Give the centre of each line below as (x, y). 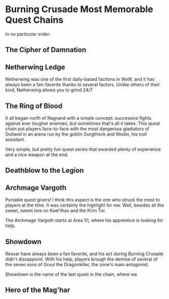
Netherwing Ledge (35, 67)
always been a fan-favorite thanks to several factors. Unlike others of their (83, 85)
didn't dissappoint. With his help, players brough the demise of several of (81, 259)
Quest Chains (34, 20)
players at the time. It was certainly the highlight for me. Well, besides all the (85, 205)
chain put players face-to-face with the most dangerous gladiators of (77, 129)
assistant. (15, 139)
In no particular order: (28, 34)
